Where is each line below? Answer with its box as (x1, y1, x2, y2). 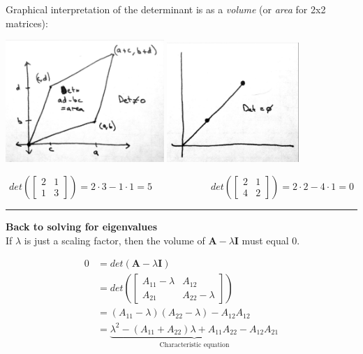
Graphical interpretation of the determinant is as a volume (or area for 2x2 (6, 2, 326, 16)
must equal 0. (242, 233, 300, 247)
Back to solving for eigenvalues (6, 219, 158, 233)
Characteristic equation (159, 341, 230, 348)
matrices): (6, 15, 48, 30)
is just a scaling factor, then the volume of (24, 233, 205, 247)
